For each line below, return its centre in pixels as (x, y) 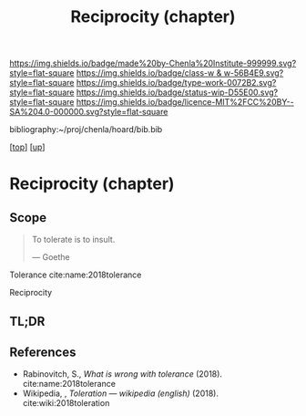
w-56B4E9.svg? (254, 73)
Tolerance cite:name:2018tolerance (76, 275)
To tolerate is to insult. (73, 240)
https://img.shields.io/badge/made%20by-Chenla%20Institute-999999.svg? (153, 63)
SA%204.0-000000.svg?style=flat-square (89, 112)
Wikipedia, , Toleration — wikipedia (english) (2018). (120, 393)
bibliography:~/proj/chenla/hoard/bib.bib (86, 130)
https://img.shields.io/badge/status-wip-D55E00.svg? (177, 92)
